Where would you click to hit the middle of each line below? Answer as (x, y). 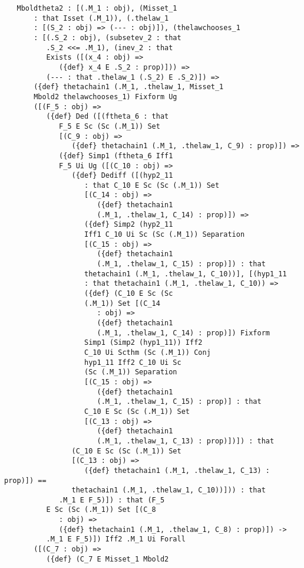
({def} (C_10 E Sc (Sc (129, 294)
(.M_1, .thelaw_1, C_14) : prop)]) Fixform (184, 333)
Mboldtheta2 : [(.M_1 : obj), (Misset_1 (97, 8)
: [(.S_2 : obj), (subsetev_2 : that (108, 37)
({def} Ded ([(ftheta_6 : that (108, 117)
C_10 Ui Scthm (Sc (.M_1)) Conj (148, 352)
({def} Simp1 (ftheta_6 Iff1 (116, 156)
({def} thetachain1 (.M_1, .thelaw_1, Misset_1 (129, 87)
